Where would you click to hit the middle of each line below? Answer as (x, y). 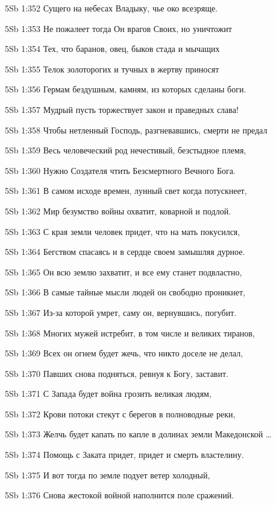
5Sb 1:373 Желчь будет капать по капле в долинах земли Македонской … (138, 434)
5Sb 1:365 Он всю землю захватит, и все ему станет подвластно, (124, 272)
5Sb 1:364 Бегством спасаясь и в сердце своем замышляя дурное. (125, 252)
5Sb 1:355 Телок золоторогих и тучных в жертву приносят (112, 69)
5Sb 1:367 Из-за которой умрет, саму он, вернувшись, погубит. (121, 312)
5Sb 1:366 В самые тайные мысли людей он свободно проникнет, (125, 292)
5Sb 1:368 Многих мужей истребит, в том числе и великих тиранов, (130, 333)
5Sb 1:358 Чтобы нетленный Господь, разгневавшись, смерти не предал (136, 130)
